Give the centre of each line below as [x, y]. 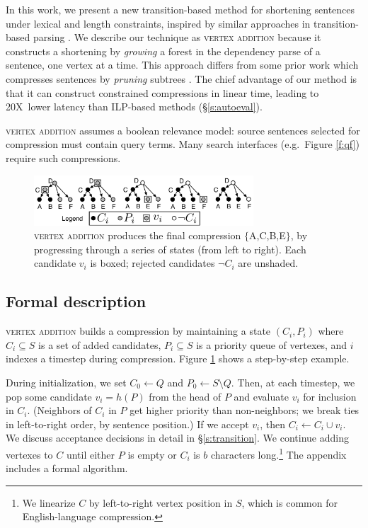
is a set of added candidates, [100, 344]
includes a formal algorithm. [67, 468]
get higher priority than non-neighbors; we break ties [245, 410]
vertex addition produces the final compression [138, 235]
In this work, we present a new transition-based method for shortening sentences [180, 9]
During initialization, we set [66, 382]
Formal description [76, 301]
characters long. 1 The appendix [278, 453]
